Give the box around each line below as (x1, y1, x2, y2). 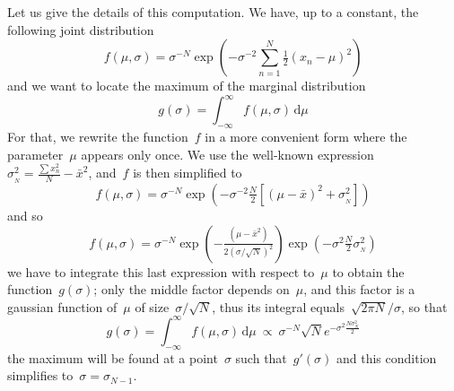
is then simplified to (133, 163, 242, 182)
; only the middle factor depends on (93, 280, 290, 299)
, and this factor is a (303, 280, 415, 299)
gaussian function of (7, 297, 118, 316)
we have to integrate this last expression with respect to (7, 262, 315, 281)
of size (135, 297, 170, 316)
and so (7, 205, 43, 224)
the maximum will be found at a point (7, 348, 218, 367)
